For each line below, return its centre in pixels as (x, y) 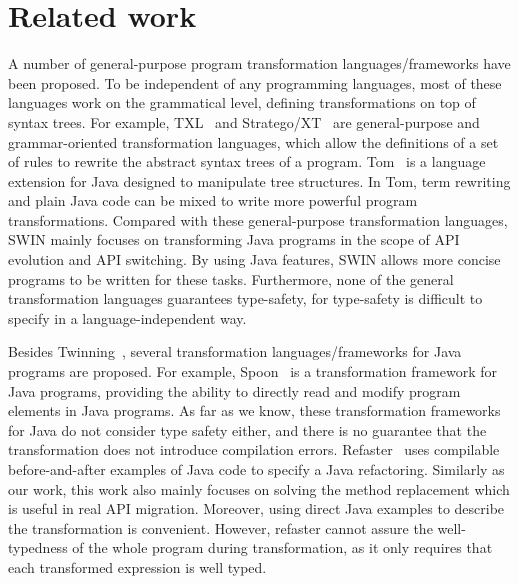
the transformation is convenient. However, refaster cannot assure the (220, 527)
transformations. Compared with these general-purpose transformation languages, (258, 219)
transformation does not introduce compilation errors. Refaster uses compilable (254, 449)
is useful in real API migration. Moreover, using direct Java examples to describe (256, 508)
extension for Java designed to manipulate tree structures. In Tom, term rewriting (259, 180)
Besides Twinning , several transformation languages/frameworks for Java (235, 351)
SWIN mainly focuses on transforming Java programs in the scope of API (234, 239)
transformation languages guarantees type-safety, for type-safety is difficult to (245, 298)
